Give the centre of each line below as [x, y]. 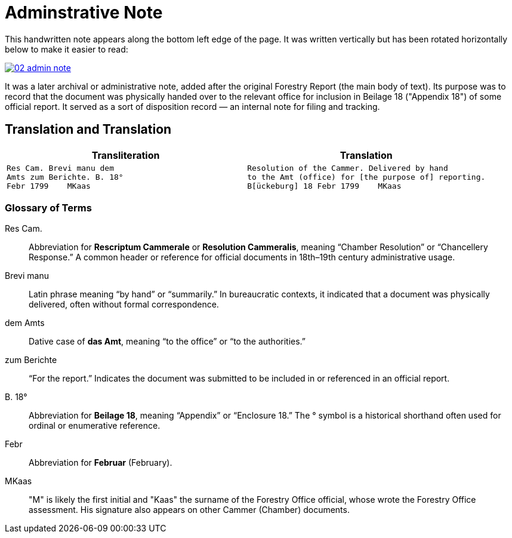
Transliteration [126, 155]
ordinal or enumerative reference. [95, 426]
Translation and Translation [88, 130]
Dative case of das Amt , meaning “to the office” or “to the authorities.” [167, 342]
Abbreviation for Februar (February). [101, 463]
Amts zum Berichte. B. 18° [65, 177]
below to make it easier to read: [67, 49]
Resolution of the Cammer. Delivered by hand [348, 168]
